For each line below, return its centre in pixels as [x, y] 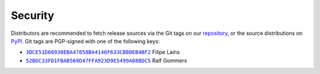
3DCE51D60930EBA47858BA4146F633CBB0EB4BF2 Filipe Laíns [103, 52]
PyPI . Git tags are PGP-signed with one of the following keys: [85, 41]
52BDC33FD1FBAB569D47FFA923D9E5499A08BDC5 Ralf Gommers [106, 60]
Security [33, 15]
